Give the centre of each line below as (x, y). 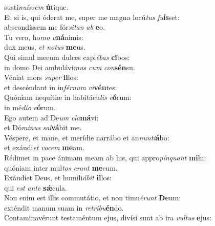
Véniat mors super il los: (41, 77)
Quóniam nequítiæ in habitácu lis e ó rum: (68, 97)
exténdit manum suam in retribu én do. (64, 207)
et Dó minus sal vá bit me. (43, 127)
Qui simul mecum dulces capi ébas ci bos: (67, 57)
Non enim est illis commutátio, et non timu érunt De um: (93, 198)
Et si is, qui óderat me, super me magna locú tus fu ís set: (92, 17)
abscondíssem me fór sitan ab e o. (55, 27)
